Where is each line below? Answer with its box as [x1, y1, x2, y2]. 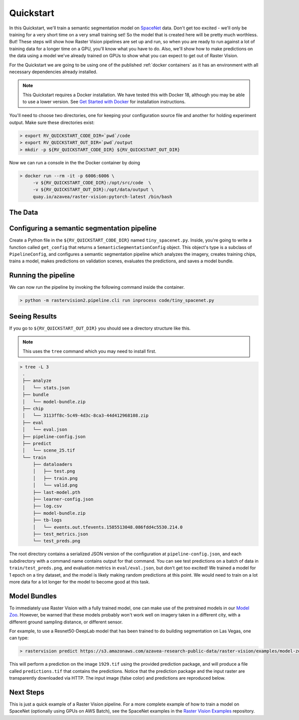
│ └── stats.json [22, 385, 70, 390]
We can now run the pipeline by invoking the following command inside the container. [9, 284, 185, 290]
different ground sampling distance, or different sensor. [9, 619, 123, 625]
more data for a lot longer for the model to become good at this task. [9, 579, 150, 585]
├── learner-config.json [32, 496, 94, 502]
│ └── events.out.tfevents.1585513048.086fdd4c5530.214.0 [32, 524, 183, 530]
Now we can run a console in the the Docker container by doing [9, 159, 141, 165]
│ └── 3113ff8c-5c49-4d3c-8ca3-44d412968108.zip [22, 413, 149, 418]
